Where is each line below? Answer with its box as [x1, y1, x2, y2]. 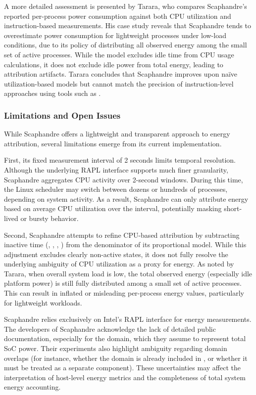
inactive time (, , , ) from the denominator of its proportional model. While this [4, 239, 247, 250]
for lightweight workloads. [4, 297, 82, 307]
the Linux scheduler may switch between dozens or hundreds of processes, [4, 184, 228, 194]
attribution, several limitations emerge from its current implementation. [4, 138, 222, 148]
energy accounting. [4, 382, 61, 392]
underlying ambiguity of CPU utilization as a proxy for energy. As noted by [4, 259, 234, 269]
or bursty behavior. [20, 213, 79, 223]
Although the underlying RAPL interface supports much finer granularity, [4, 164, 228, 175]
